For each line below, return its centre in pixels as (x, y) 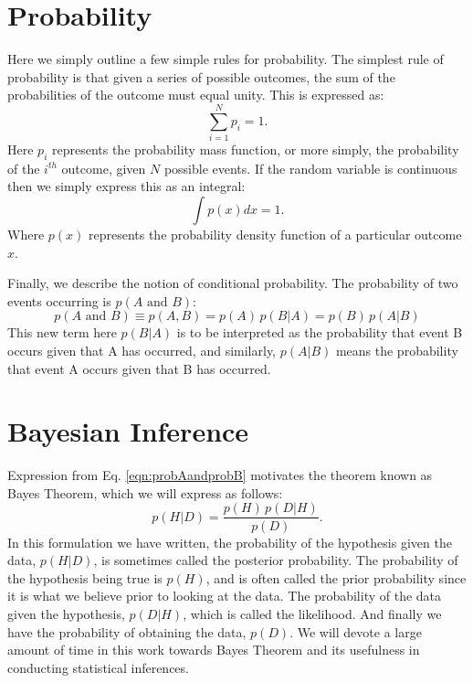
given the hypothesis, (66, 613)
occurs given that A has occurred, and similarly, (142, 350)
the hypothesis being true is (85, 577)
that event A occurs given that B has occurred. (139, 368)
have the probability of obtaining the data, (127, 631)
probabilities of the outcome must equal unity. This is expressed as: (196, 95)
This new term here (62, 332)
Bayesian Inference (128, 431)
